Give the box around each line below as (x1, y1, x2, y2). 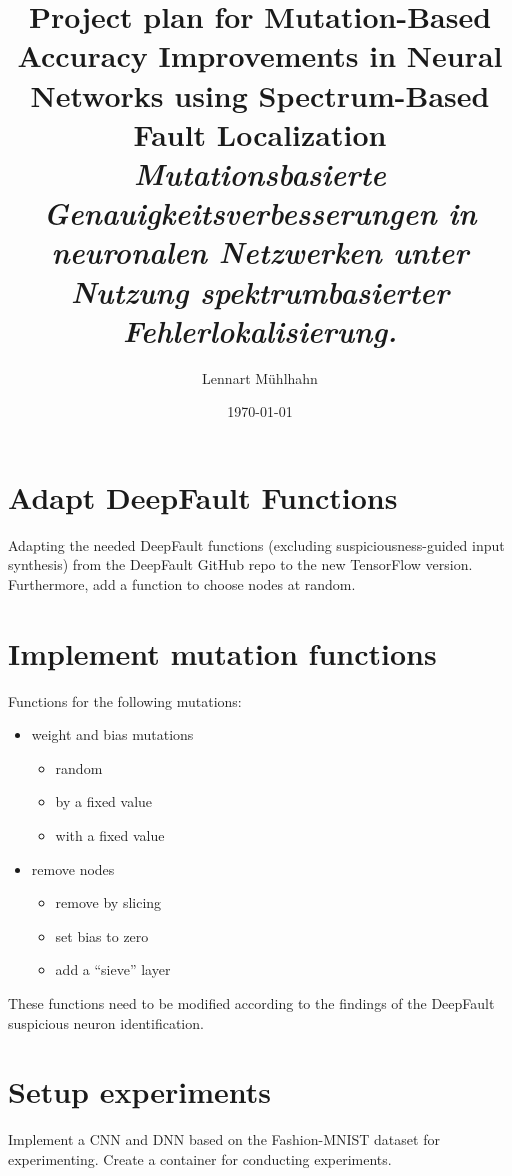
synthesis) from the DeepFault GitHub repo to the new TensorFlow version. (8, 554, 473, 575)
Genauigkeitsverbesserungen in (43, 192, 477, 234)
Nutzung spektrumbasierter (70, 270, 450, 312)
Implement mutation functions (8, 632, 437, 673)
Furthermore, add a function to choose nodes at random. (8, 573, 356, 594)
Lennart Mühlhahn (202, 367, 318, 388)
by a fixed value (55, 791, 153, 812)
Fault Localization (133, 113, 387, 154)
